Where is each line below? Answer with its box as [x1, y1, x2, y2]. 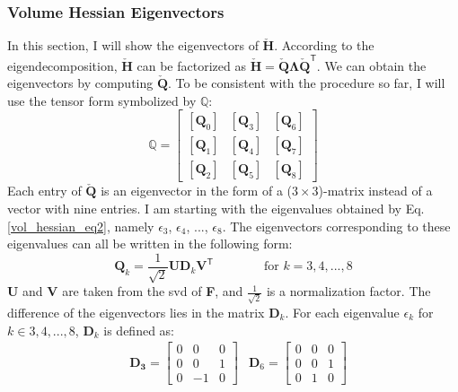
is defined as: [103, 320, 174, 339]
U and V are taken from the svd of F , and [7, 282, 243, 301]
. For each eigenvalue [285, 302, 400, 321]
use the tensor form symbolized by [7, 91, 197, 109]
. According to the [274, 36, 374, 55]
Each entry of [7, 181, 82, 200]
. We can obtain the [316, 56, 427, 74]
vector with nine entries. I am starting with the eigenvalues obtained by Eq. [7, 199, 425, 217]
